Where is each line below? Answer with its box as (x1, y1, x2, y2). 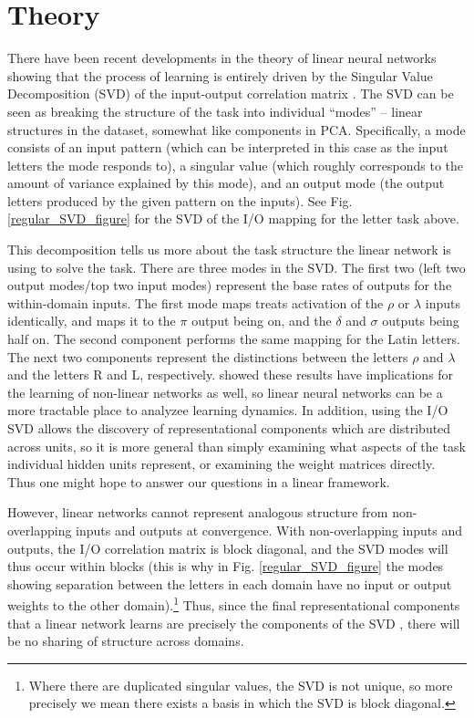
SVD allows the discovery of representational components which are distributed (7, 419, 451, 437)
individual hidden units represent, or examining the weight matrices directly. (7, 454, 436, 473)
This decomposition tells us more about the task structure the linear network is (7, 240, 451, 259)
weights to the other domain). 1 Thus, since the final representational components (7, 593, 460, 614)
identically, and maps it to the (7, 311, 176, 330)
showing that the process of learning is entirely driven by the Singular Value (7, 66, 433, 85)
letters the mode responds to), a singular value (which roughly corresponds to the (7, 155, 464, 174)
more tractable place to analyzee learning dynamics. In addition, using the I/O (7, 401, 448, 420)
